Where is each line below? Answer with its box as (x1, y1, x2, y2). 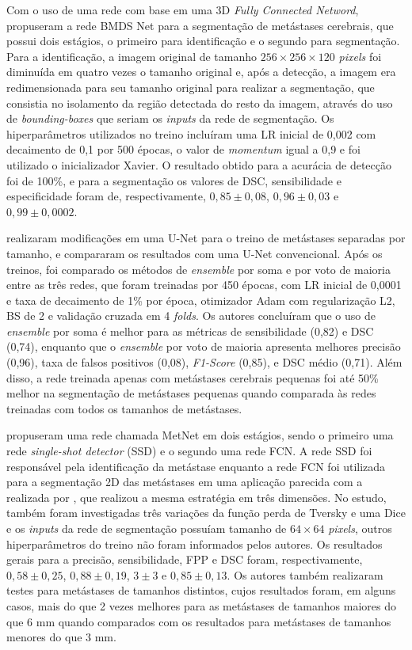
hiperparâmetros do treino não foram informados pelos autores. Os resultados (6, 535, 383, 552)
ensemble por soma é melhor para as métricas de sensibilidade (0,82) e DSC (6, 322, 374, 339)
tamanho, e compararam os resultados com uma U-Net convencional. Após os (6, 245, 383, 261)
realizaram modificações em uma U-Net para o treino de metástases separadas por (6, 230, 406, 246)
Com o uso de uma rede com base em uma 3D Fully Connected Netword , (6, 2, 359, 17)
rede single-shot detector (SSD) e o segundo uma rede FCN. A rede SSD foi (6, 443, 372, 459)
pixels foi (338, 48, 382, 64)
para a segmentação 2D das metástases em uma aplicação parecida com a (6, 473, 363, 490)
